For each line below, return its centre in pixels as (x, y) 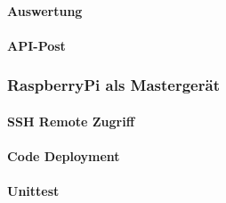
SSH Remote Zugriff (71, 121)
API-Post (36, 45)
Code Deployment (64, 156)
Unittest (33, 191)
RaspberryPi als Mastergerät (113, 85)
